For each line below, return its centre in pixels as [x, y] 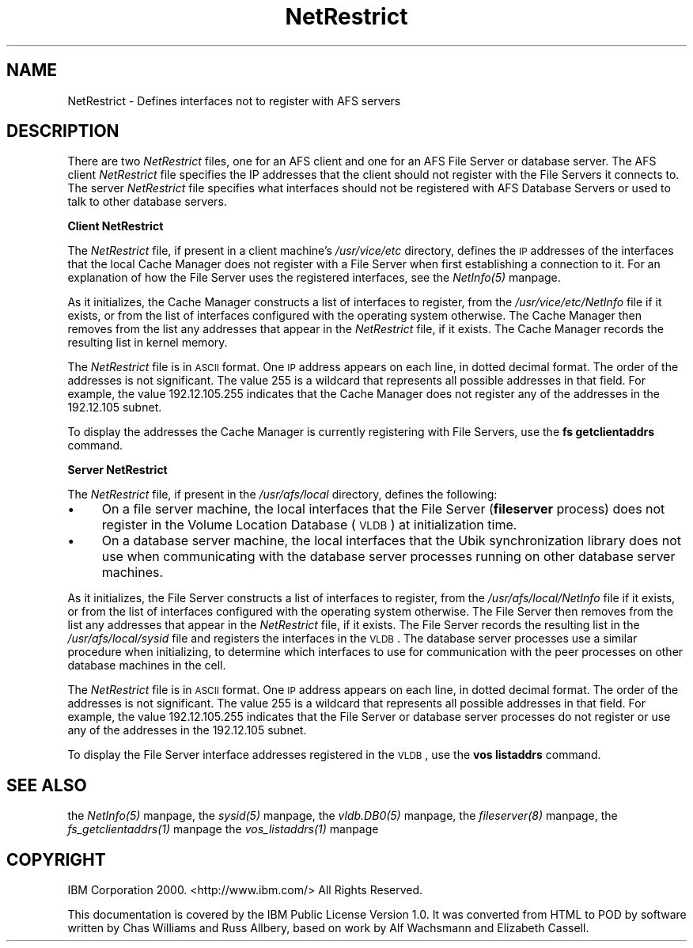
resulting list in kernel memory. [148, 343]
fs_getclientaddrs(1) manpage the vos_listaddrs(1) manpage [223, 829]
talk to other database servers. [147, 202]
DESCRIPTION [63, 131]
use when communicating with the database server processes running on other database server [388, 557]
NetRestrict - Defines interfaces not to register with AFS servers [234, 100]
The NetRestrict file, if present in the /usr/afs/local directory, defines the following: [282, 495]
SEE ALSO [47, 785]
